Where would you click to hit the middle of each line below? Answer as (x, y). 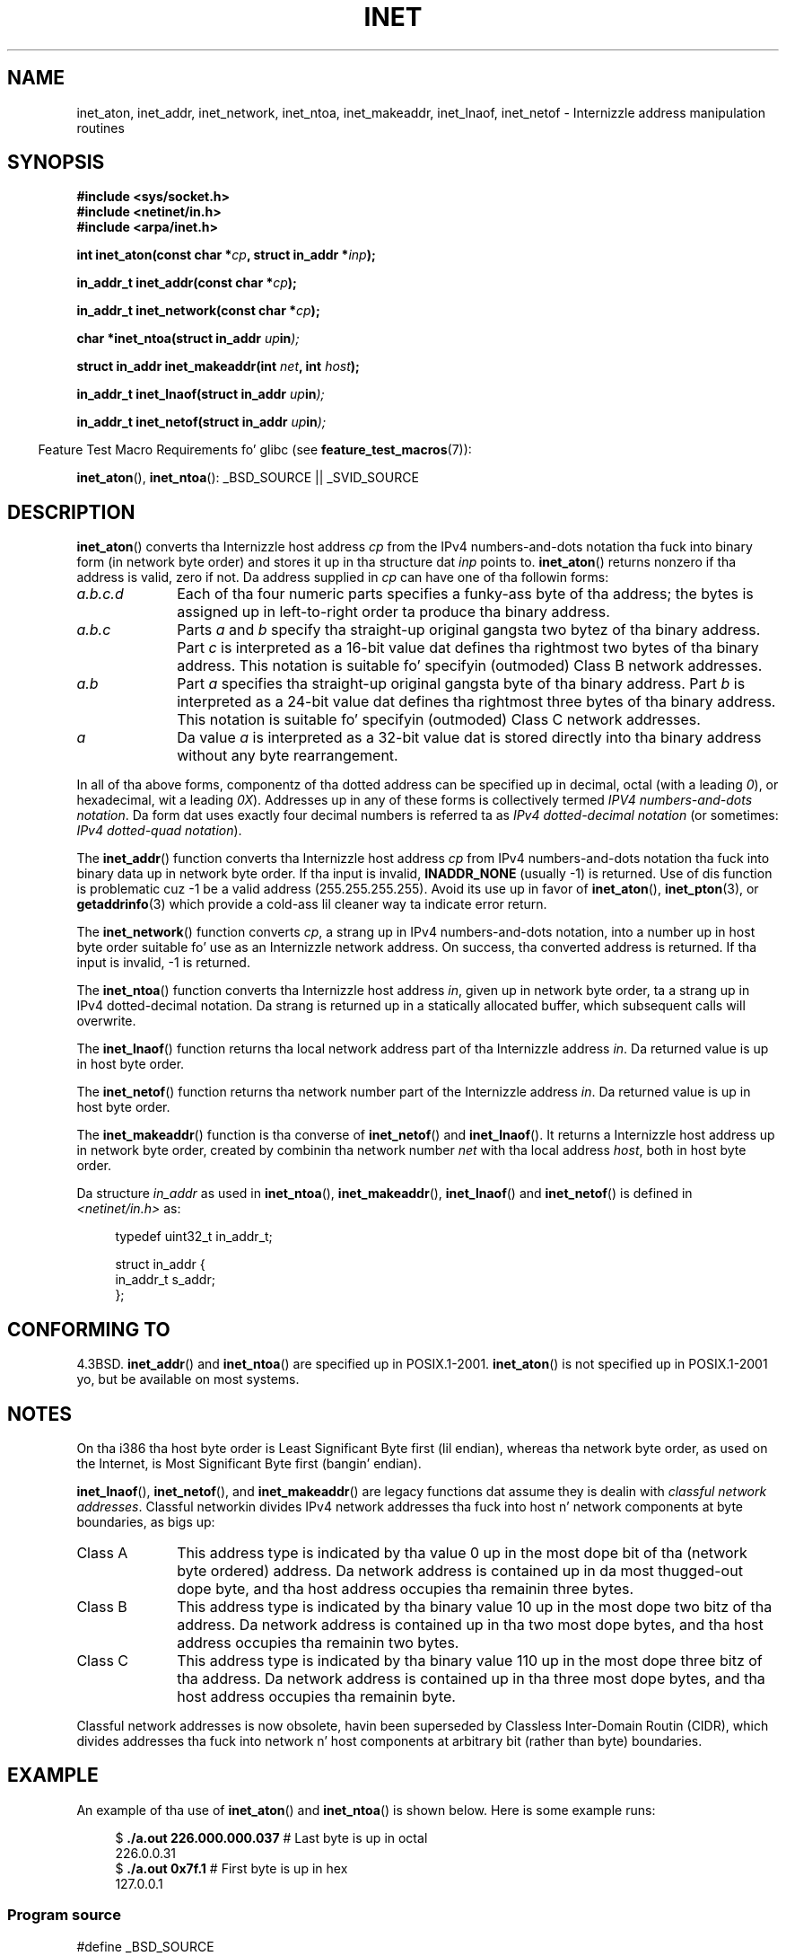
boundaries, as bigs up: (146, 1521)
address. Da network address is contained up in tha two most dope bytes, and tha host (470, 1624)
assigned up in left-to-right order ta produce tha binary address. (393, 612)
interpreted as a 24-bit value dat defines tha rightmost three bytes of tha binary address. (476, 702)
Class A (102, 1552)
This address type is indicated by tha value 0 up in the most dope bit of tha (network (462, 1552)
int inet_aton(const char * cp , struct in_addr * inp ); (226, 255)
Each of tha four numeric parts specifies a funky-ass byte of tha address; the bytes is (465, 594)
